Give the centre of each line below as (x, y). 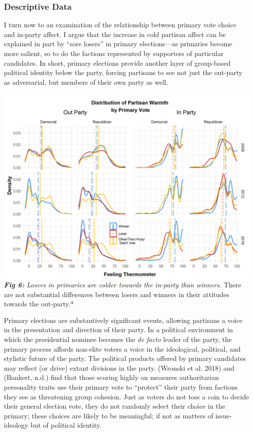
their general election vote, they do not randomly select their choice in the (115, 406)
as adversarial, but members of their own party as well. (86, 82)
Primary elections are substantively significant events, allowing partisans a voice (123, 320)
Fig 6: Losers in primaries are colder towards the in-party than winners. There (123, 284)
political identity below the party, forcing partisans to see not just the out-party (123, 72)
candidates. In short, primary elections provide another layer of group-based (117, 63)
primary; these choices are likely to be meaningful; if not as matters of (109, 415)
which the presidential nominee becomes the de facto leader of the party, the (118, 339)
